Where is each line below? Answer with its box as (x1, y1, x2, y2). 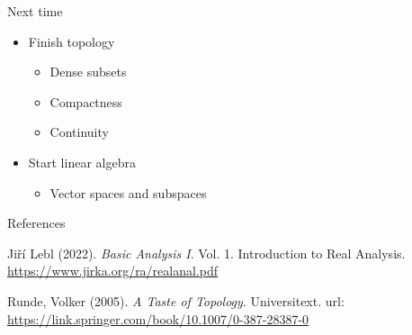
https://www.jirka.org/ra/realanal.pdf (7, 261, 219, 280)
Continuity (49, 122, 109, 141)
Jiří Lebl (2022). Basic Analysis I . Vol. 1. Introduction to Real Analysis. (7, 243, 406, 262)
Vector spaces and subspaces (49, 183, 207, 202)
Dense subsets (49, 62, 127, 81)
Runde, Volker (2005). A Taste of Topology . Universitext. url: (7, 291, 345, 310)
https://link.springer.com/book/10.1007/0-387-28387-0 (7, 309, 309, 328)
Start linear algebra (28, 152, 136, 171)
